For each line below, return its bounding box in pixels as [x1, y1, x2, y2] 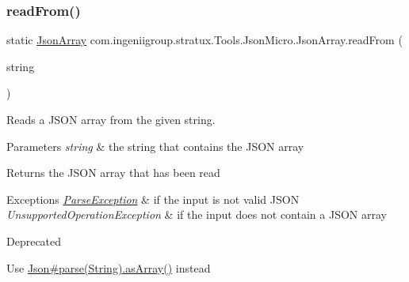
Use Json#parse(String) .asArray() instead [6, 259, 211, 276]
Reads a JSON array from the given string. [6, 111, 216, 127]
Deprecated [6, 232, 62, 249]
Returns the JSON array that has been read [6, 164, 220, 181]
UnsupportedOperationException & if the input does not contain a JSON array [6, 206, 387, 223]
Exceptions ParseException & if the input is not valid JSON [6, 190, 300, 207]
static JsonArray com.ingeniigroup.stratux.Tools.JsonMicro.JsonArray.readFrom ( [6, 32, 403, 48]
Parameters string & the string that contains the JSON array [6, 137, 304, 154]
